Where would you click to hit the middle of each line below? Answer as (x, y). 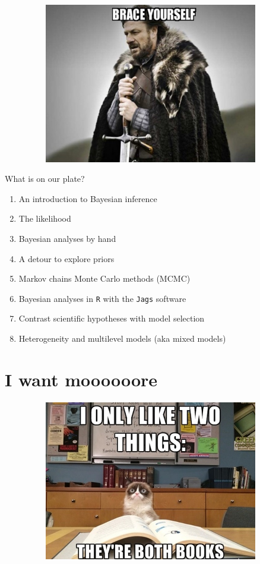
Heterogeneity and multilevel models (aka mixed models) (122, 338)
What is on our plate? (45, 179)
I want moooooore (81, 379)
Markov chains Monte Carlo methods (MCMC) (104, 278)
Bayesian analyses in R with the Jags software (102, 298)
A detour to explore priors (66, 258)
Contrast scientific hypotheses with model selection (112, 318)
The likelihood (45, 218)
